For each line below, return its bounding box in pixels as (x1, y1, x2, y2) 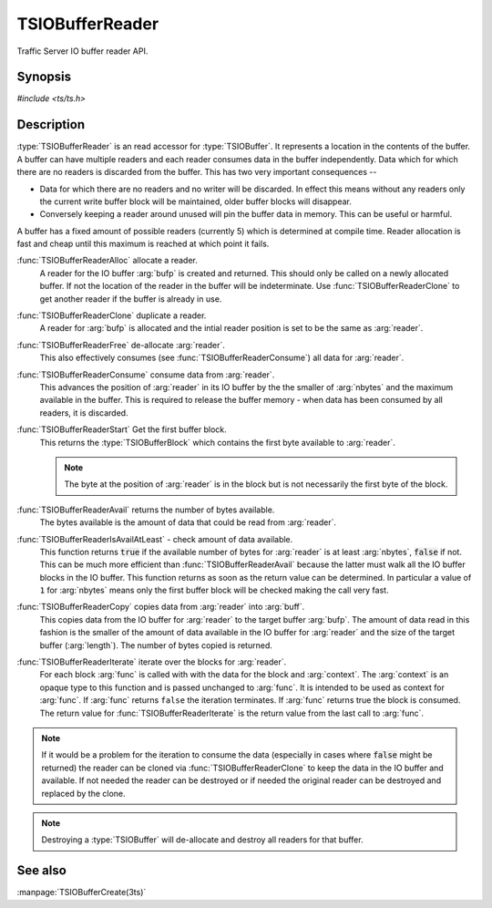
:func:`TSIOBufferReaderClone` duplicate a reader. (16, 310, 207, 321)
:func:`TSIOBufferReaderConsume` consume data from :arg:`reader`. (16, 369, 275, 380)
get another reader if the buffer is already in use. (39, 293, 222, 304)
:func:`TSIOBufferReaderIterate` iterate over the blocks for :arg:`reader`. (16, 656, 287, 667)
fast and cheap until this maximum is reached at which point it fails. (16, 238, 270, 250)
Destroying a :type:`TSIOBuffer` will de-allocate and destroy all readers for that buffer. (41, 834, 364, 845)
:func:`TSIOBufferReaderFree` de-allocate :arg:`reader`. (16, 339, 225, 350)
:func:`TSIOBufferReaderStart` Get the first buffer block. (16, 424, 227, 435)
